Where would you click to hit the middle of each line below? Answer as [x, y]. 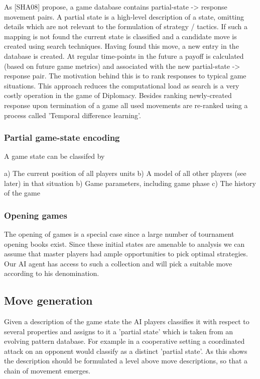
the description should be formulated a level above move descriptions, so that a [126, 361]
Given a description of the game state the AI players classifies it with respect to [127, 321]
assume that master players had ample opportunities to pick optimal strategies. [126, 254]
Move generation [48, 300]
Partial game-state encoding [62, 137]
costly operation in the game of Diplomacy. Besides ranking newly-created [118, 95]
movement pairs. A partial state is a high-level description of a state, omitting [124, 16]
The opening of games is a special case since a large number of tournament [119, 233]
